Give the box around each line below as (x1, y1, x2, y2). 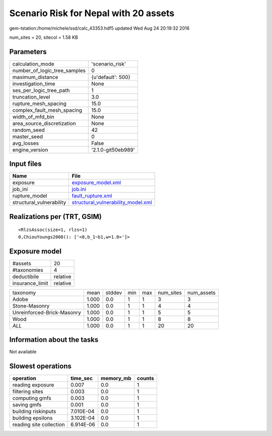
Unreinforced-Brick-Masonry (12, 309, 82, 316)
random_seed (12, 126, 45, 133)
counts (137, 375, 155, 382)
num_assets (187, 289, 216, 296)
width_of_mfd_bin (12, 113, 55, 120)
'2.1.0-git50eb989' (91, 146, 135, 153)
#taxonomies (12, 266, 43, 273)
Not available (9, 349, 37, 355)
